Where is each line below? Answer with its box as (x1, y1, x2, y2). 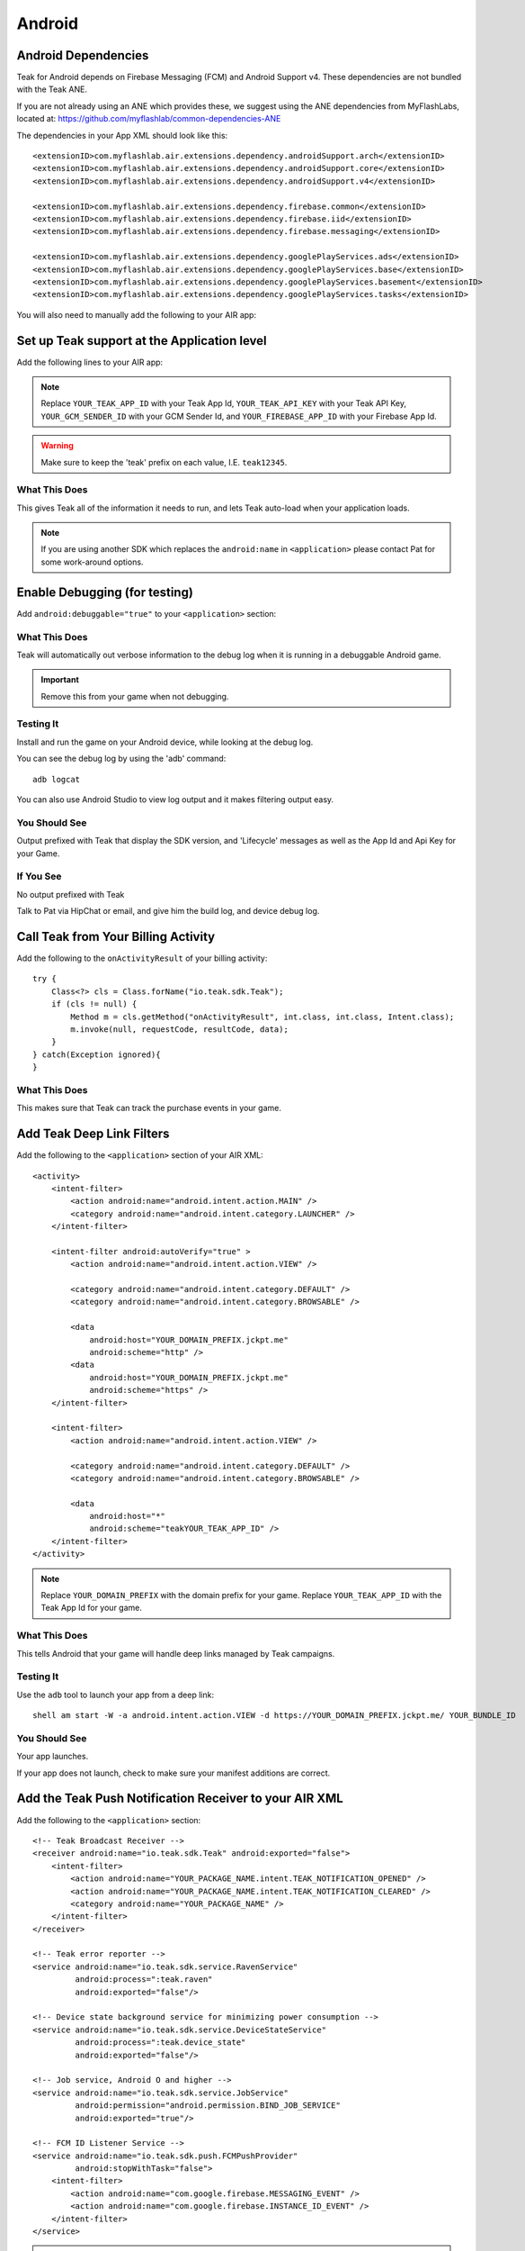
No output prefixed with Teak (16, 889, 125, 899)
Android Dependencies (16, 48, 149, 63)
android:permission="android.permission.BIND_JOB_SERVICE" (75, 2101, 341, 2111)
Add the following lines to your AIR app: (16, 357, 164, 367)
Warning (40, 440, 74, 451)
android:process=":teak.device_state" (75, 2038, 246, 2048)
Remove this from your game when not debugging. (40, 691, 229, 701)
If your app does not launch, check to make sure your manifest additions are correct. (16, 1767, 331, 1778)
